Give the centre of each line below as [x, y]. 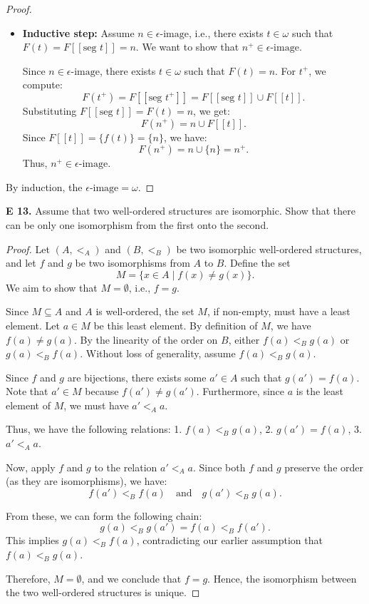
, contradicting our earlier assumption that [229, 540]
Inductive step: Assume [78, 32]
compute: [42, 85]
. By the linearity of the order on [146, 339]
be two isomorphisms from [132, 263]
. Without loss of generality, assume [158, 353]
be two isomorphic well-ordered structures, [269, 249]
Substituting [50, 110]
